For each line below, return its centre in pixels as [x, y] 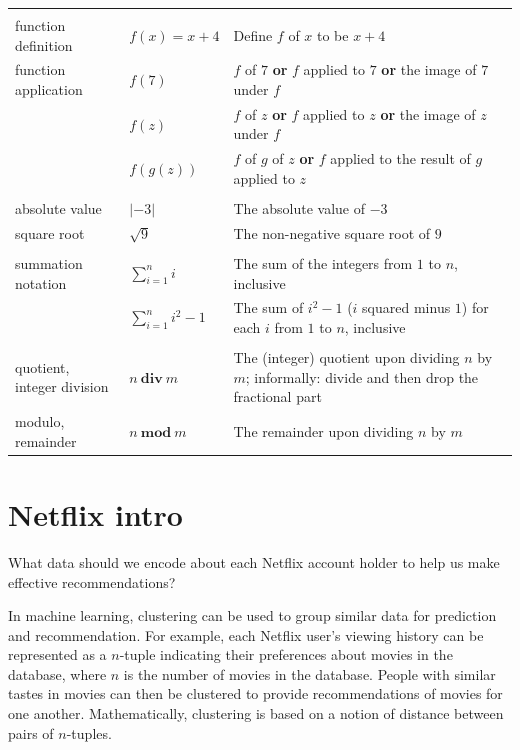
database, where [57, 673]
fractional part [277, 396]
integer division [62, 386]
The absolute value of [299, 208]
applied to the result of [400, 158]
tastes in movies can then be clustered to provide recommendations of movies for [255, 693]
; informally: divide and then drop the [362, 376]
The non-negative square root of [332, 232]
